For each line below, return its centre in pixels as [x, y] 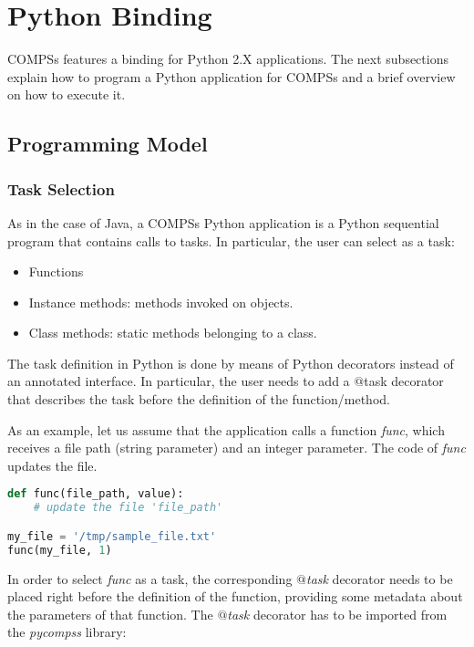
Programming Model [108, 144]
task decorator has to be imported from [337, 614]
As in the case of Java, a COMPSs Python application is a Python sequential [223, 222]
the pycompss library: [67, 632]
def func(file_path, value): [96, 494]
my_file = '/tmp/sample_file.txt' [112, 536]
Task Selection [61, 188]
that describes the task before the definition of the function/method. [199, 399]
